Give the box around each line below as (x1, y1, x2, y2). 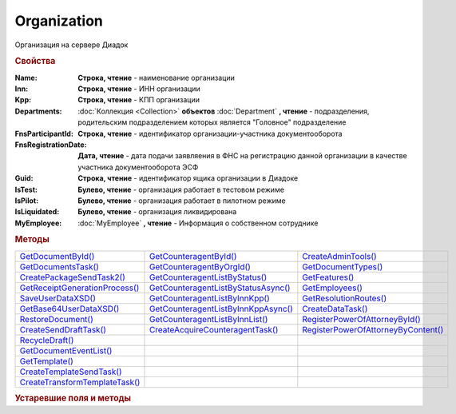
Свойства (14, 56, 56, 67)
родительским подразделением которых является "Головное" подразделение (77, 117, 347, 127)
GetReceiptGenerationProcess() (19, 282, 140, 293)
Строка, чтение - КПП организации (77, 95, 200, 105)
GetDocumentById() (19, 250, 95, 261)
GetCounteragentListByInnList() (149, 313, 268, 324)
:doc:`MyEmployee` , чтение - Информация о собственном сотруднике (77, 218, 319, 228)
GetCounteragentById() (149, 250, 237, 261)
